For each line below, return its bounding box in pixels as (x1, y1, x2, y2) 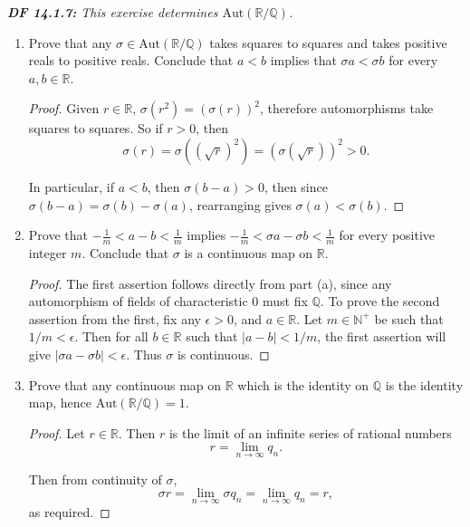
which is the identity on (237, 375, 369, 394)
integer (28, 243, 67, 262)
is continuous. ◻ (177, 344, 270, 363)
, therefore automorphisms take (259, 99, 434, 118)
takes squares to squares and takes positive (209, 33, 447, 52)
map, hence (28, 393, 92, 412)
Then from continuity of (28, 469, 162, 488)
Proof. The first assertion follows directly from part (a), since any (28, 273, 392, 292)
